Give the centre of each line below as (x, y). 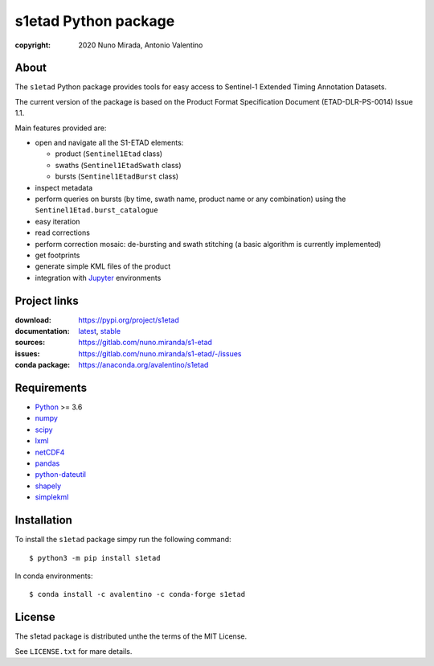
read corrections (62, 232)
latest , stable (99, 331)
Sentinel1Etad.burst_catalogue (96, 210)
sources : (30, 343)
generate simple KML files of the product (103, 266)
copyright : (33, 45)
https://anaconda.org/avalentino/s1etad (143, 365)
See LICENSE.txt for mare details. (74, 651)
